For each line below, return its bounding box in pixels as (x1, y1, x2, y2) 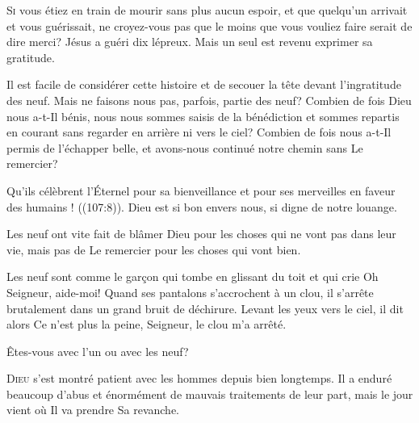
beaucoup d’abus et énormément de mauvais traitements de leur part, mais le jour (6, 385, 413, 402)
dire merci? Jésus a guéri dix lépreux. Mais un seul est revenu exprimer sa (6, 33, 373, 50)
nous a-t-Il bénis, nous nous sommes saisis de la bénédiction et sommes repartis (6, 107, 400, 124)
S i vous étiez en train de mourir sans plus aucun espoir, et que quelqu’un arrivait (6, 2, 408, 18)
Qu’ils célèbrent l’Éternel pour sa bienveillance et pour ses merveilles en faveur (6, 182, 396, 199)
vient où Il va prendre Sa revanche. (6, 401, 180, 418)
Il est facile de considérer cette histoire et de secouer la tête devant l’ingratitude (6, 76, 401, 93)
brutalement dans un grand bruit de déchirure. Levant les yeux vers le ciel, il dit (6, 299, 404, 316)
